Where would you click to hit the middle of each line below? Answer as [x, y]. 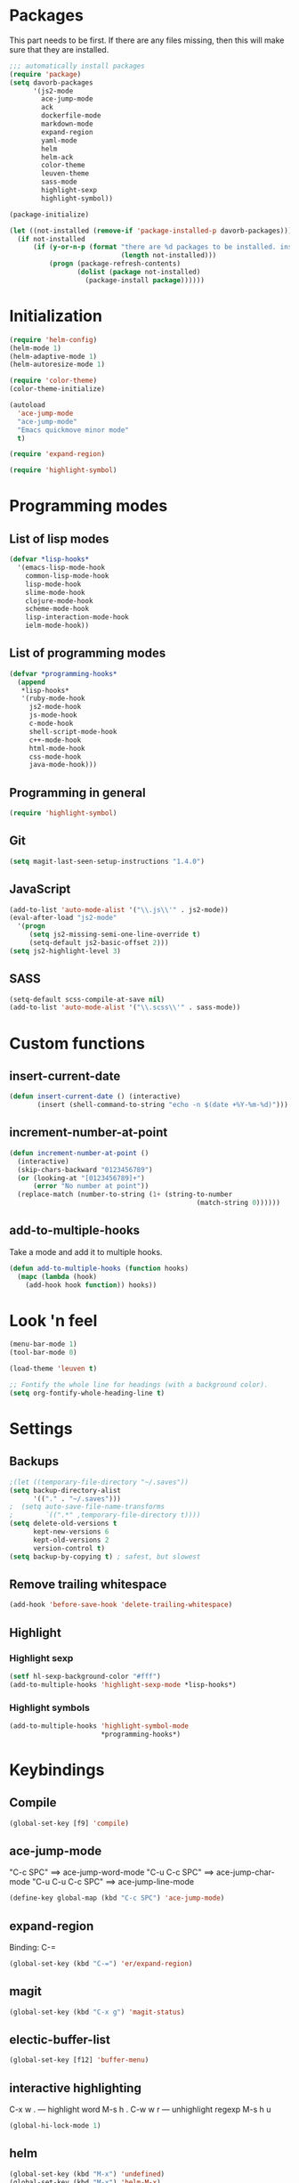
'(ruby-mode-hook [53, 699]
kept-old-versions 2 [71, 1540]
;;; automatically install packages [77, 66]
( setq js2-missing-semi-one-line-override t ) [115, 935]
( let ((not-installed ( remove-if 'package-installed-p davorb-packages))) [151, 231]
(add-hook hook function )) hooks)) [91, 1285]
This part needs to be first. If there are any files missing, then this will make [147, 40]
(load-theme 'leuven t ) [53, 1369]
